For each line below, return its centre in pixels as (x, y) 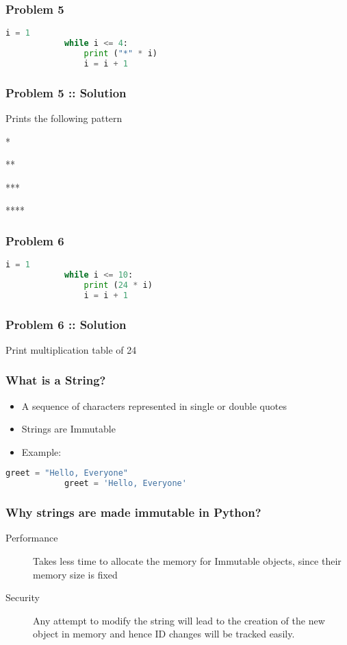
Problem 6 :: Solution (66, 324)
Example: (41, 451)
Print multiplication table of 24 (71, 349)
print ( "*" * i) (120, 53)
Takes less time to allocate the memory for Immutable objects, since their (187, 561)
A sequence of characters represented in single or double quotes (154, 405)
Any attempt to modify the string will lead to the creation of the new (179, 620)
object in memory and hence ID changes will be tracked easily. (164, 634)
